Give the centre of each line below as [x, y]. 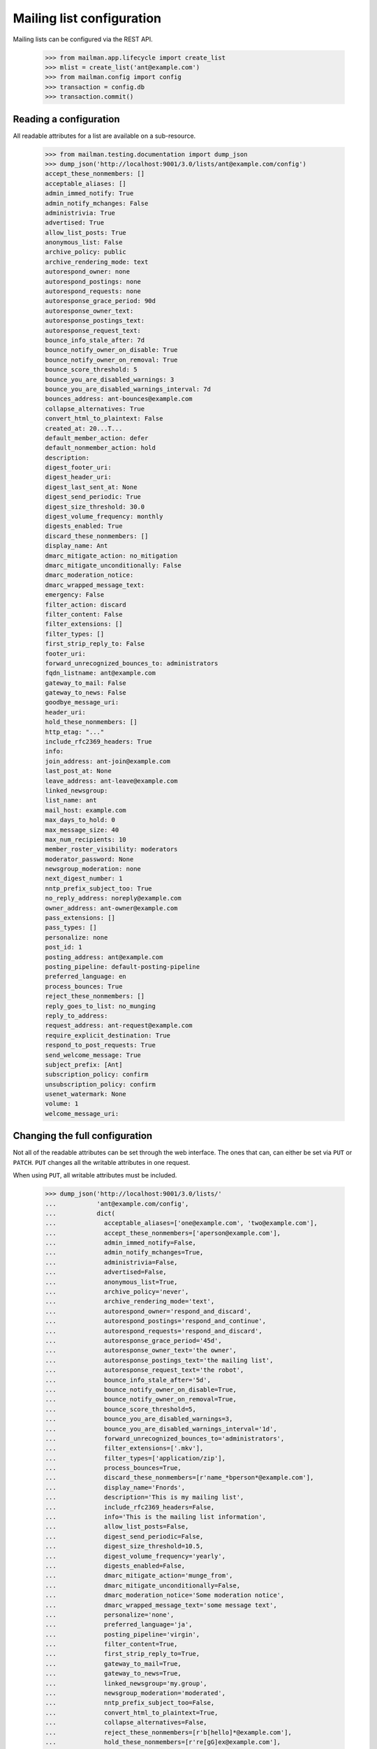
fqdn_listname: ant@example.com [101, 673]
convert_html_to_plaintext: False [104, 419]
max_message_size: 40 [82, 830]
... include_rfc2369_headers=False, [130, 1507]
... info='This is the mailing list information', [156, 1517]
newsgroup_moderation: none [93, 869]
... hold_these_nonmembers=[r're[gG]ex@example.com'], [163, 1742]
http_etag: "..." [75, 732]
